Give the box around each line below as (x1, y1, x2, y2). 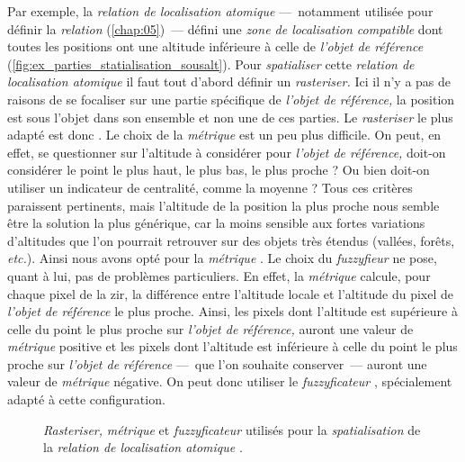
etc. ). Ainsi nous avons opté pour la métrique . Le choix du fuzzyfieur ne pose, (7, 249, 437, 267)
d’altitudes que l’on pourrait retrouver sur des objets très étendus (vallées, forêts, (7, 231, 455, 249)
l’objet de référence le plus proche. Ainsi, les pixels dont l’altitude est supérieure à (7, 302, 458, 321)
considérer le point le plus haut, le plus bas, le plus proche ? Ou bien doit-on (7, 160, 430, 179)
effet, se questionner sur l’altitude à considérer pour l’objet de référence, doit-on (7, 142, 446, 161)
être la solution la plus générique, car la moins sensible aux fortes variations (7, 213, 425, 232)
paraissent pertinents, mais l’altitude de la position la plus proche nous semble (7, 195, 440, 214)
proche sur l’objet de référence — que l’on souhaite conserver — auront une (7, 354, 427, 373)
